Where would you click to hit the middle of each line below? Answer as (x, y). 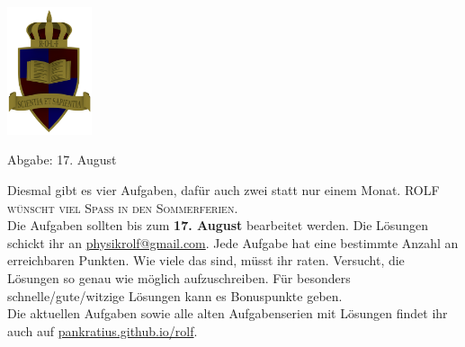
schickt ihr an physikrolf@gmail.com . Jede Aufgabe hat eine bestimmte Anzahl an (233, 242)
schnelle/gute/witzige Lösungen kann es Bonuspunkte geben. (175, 295)
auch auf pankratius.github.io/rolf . (103, 330)
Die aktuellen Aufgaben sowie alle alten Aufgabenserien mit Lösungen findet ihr (228, 313)
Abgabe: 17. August (62, 160)
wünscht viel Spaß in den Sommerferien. (123, 207)
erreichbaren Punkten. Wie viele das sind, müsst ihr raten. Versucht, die (206, 260)
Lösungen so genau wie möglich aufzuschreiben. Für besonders (179, 278)
